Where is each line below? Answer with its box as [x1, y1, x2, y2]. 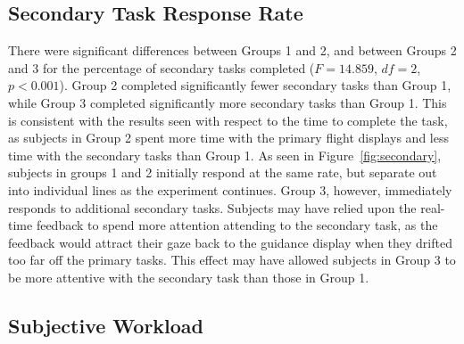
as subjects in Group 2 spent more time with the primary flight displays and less [8, 128, 449, 147]
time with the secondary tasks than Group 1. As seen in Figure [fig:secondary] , [8, 145, 442, 164]
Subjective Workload [8, 311, 204, 339]
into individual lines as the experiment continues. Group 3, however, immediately [8, 180, 452, 199]
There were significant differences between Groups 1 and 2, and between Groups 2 [8, 41, 457, 60]
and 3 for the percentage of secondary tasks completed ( [8, 58, 315, 77]
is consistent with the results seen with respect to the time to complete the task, [8, 111, 448, 129]
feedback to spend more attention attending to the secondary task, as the [36, 216, 438, 234]
